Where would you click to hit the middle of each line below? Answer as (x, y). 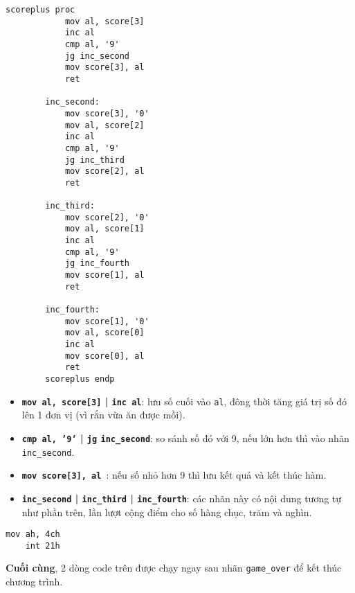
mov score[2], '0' (107, 217)
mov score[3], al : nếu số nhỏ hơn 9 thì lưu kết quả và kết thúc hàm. (174, 475)
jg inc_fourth (97, 264)
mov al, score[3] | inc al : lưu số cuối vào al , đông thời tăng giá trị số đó (184, 401)
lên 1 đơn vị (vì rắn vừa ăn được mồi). (103, 415)
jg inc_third (94, 160)
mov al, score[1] (104, 229)
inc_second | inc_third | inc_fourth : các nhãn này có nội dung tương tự (182, 498)
